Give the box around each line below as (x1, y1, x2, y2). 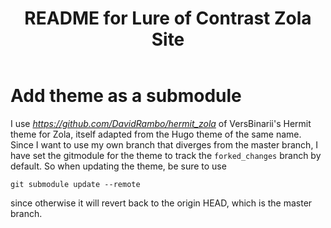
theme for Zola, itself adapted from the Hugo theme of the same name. (10, 128, 302, 140)
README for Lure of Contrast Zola (24, 7, 312, 30)
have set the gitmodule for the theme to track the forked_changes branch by (10, 149, 322, 161)
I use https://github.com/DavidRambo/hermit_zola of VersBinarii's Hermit (10, 117, 312, 129)
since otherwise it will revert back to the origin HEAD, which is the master (10, 197, 313, 209)
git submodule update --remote (10, 179, 141, 189)
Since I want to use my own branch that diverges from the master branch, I (10, 138, 319, 151)
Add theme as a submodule (10, 85, 242, 107)
